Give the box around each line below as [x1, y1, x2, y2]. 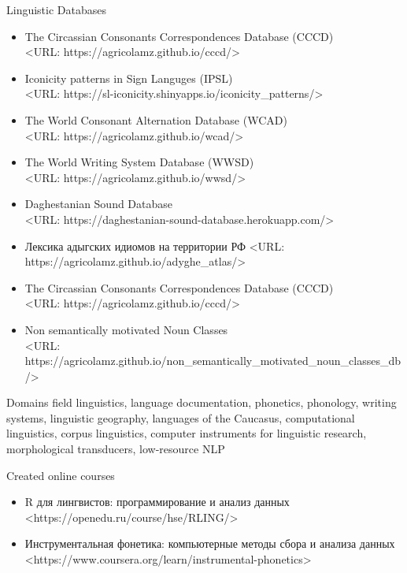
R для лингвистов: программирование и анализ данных [24, 493, 290, 510]
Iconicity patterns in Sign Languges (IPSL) [24, 69, 233, 86]
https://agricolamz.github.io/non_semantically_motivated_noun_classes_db [24, 352, 401, 369]
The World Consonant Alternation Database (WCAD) [24, 111, 287, 128]
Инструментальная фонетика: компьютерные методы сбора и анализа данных [24, 535, 395, 552]
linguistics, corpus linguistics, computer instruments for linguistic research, [6, 425, 367, 441]
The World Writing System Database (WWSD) [24, 154, 254, 170]
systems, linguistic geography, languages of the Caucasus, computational [6, 409, 355, 426]
